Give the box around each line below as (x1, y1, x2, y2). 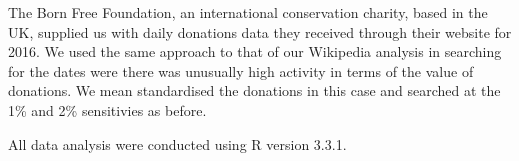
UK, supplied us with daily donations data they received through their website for (8, 21, 512, 42)
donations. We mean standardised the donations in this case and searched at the (8, 80, 501, 101)
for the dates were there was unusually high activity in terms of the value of (8, 60, 474, 81)
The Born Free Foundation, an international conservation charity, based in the (8, 2, 488, 22)
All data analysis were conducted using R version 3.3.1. (8, 133, 347, 154)
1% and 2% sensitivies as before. (8, 99, 207, 120)
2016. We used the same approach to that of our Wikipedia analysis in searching (8, 41, 502, 62)
